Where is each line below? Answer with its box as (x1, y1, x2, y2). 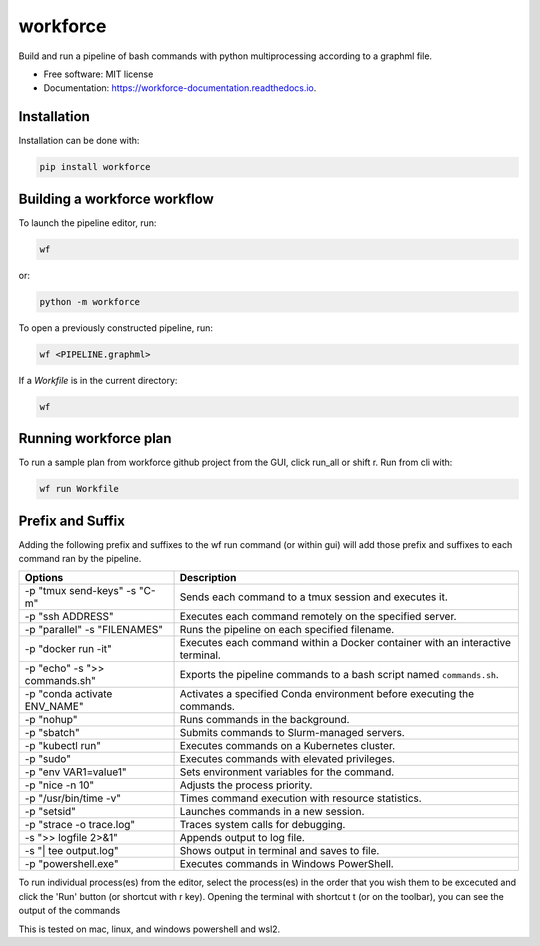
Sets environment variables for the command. (179, 765, 395, 779)
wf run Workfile (39, 483, 120, 495)
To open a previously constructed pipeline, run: (18, 321, 214, 334)
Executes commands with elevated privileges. (179, 752, 395, 766)
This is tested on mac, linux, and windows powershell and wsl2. (18, 923, 281, 935)
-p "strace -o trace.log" (24, 818, 136, 832)
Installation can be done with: (18, 135, 140, 147)
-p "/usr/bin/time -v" (24, 791, 122, 805)
